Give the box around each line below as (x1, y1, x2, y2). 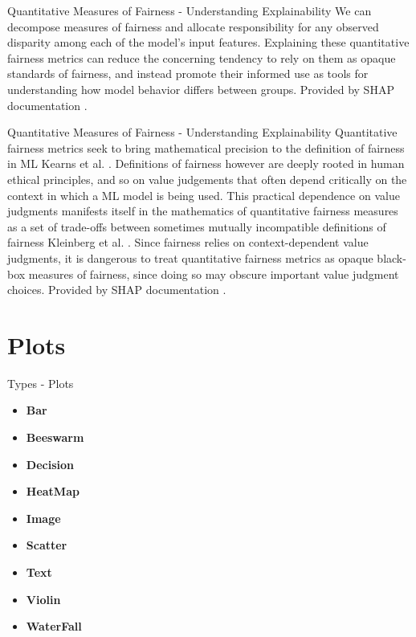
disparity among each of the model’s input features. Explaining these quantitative (7, 34, 410, 51)
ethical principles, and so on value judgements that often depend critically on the (7, 170, 407, 187)
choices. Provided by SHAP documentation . (7, 281, 226, 298)
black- (377, 249, 406, 266)
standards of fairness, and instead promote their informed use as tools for (7, 65, 369, 82)
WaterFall (26, 618, 82, 635)
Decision (26, 455, 74, 472)
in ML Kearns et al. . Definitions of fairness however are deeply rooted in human (7, 155, 405, 172)
